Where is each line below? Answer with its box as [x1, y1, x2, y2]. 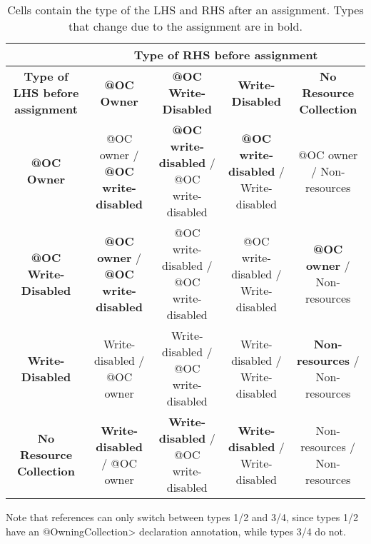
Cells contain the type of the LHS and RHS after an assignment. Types [7, 1, 364, 18]
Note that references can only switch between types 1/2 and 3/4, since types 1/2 [6, 510, 358, 524]
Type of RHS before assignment [133, 46, 318, 63]
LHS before [13, 84, 79, 101]
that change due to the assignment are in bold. [68, 18, 303, 34]
